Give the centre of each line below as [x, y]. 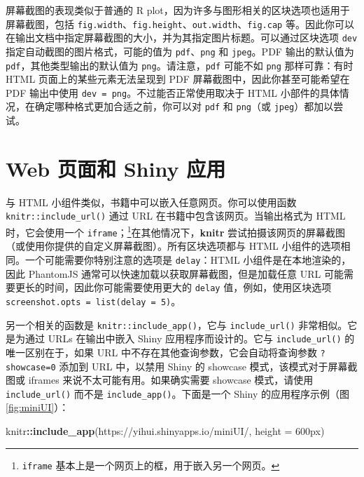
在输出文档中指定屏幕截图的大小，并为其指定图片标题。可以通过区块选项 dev [182, 38]
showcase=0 [31, 367]
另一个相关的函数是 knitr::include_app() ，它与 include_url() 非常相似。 [177, 324]
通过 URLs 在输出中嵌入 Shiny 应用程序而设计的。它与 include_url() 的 [190, 338]
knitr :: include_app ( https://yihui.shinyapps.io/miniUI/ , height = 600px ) [165, 431]
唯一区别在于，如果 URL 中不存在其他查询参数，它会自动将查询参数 [161, 352]
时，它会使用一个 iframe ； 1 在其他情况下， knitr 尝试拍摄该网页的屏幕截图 [175, 231]
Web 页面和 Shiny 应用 [116, 168]
